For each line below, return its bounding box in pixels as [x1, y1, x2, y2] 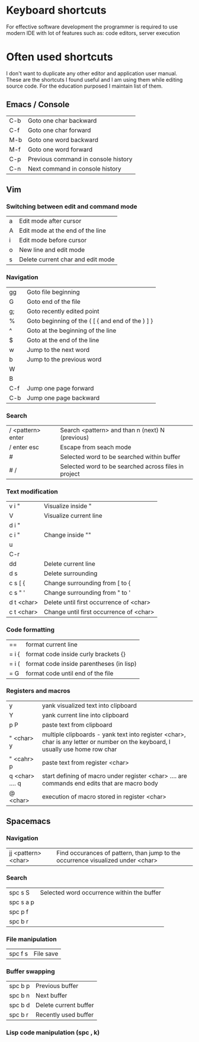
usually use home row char [41, 745, 117, 753]
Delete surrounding [43, 569, 98, 578]
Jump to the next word [26, 345, 90, 354]
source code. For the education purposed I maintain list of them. [6, 82, 163, 89]
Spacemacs [6, 816, 51, 826]
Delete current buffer [35, 1001, 94, 1009]
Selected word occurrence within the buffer [40, 888, 162, 896]
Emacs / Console [6, 100, 70, 110]
